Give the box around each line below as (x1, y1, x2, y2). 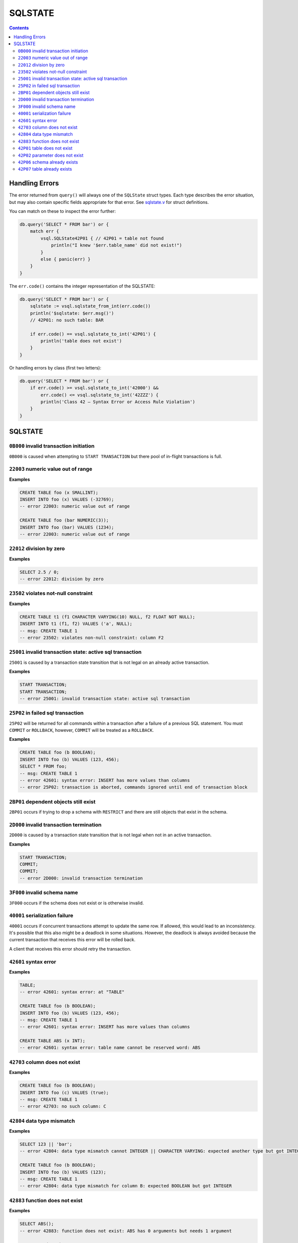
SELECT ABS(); (19, 1221, 54, 1227)
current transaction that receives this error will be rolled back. (9, 937, 136, 943)
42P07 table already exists (18, 166, 72, 172)
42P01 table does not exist (18, 145, 73, 151)
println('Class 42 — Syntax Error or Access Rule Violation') (40, 399, 196, 405)
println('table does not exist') (40, 338, 122, 344)
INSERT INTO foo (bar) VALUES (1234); (19, 525, 114, 530)
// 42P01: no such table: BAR (30, 317, 104, 323)
